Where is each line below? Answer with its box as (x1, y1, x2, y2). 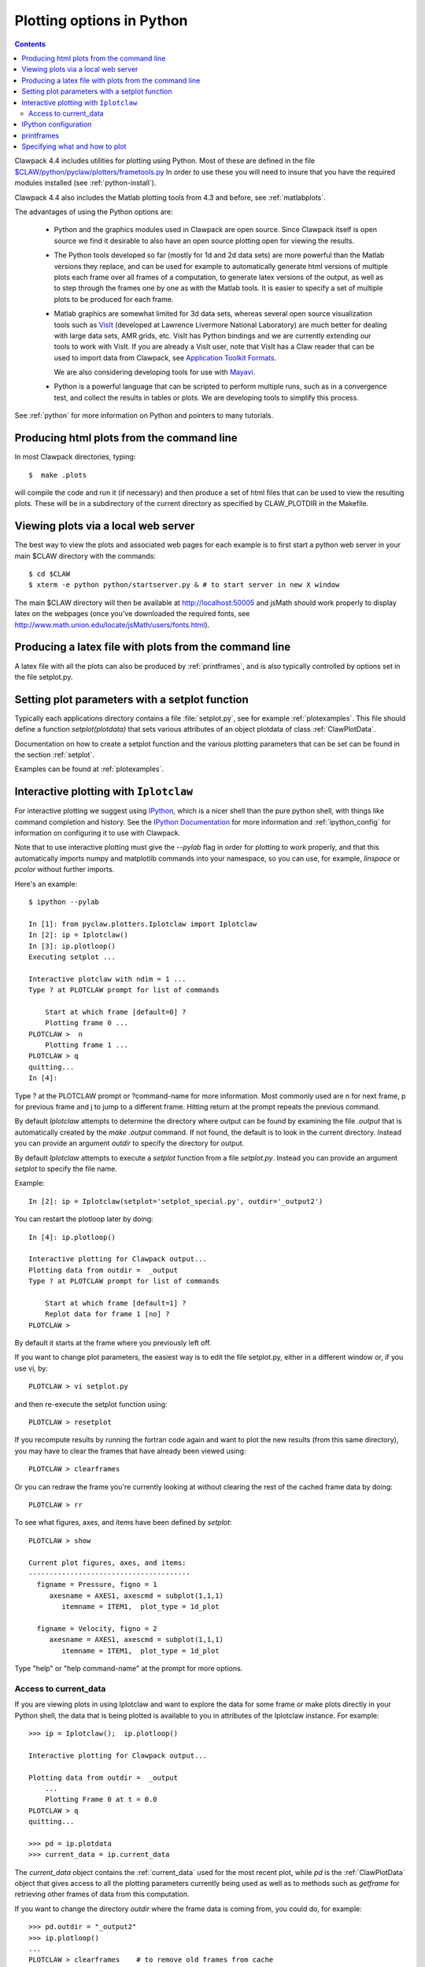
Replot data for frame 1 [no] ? (44, 1310, 170, 1319)
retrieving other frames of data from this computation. (14, 1889, 190, 1899)
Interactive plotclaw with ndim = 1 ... (28, 974, 187, 984)
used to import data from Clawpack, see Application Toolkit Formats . (54, 352, 277, 362)
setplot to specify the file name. (14, 1164, 117, 1173)
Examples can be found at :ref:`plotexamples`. (14, 764, 164, 774)
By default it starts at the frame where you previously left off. (14, 1338, 212, 1348)
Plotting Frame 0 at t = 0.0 (44, 1795, 157, 1804)
